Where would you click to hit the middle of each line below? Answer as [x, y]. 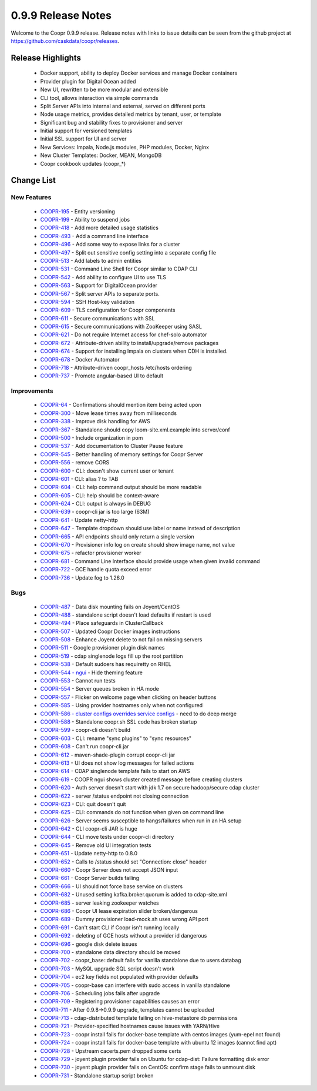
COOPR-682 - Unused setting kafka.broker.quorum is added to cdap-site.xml [134, 895]
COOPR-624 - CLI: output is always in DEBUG [96, 504]
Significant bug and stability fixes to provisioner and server [112, 122]
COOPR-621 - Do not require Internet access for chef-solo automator [124, 334]
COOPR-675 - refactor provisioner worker [91, 553]
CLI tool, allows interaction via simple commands [99, 98]
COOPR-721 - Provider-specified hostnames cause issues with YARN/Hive [130, 1026]
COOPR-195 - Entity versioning [78, 211]
